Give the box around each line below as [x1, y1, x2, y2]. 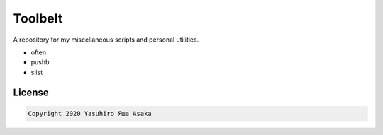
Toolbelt [13, 11, 63, 26]
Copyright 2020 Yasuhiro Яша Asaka [28, 110, 152, 117]
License [13, 86, 49, 98]
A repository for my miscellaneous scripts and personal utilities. [13, 35, 199, 44]
